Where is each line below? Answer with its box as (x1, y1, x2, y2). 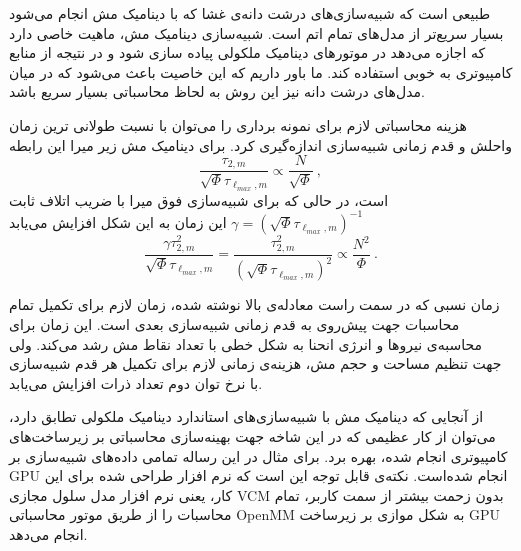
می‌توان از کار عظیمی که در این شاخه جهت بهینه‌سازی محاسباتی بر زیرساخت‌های (9, 425, 496, 446)
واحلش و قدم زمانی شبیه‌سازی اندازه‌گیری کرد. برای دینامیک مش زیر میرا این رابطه (9, 134, 512, 155)
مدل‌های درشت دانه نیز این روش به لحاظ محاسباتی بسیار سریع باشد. (9, 81, 425, 102)
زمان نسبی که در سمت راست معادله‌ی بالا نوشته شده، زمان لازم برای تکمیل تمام (9, 294, 500, 315)
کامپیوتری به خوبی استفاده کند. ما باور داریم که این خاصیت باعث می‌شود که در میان (9, 61, 513, 82)
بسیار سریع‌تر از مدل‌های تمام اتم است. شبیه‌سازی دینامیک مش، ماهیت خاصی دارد (9, 22, 504, 43)
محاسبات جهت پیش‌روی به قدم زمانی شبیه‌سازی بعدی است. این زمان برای (9, 314, 460, 334)
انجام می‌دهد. (9, 523, 88, 544)
